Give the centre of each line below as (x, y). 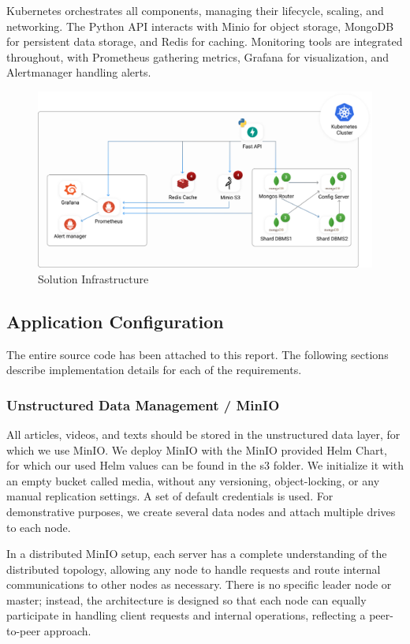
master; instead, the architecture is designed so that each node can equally (186, 599)
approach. (67, 631)
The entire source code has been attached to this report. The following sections (198, 354)
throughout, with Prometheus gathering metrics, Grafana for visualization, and (198, 56)
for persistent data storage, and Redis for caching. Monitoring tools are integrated (205, 41)
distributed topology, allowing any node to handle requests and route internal (194, 569)
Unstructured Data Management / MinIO (143, 404)
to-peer (24, 631)
